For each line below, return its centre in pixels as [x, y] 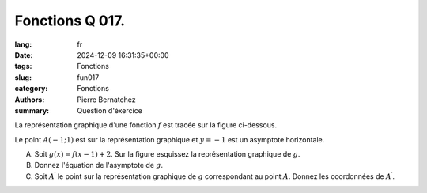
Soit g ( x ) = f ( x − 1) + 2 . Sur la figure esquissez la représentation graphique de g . [167, 154]
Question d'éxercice [110, 110]
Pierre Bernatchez [106, 100]
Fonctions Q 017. [70, 21]
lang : [23, 44]
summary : [32, 110]
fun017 [88, 77]
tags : [23, 66]
